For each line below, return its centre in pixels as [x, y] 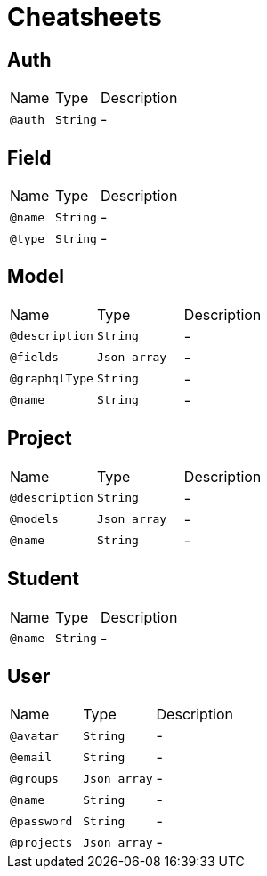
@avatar [34, 735]
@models [34, 519]
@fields [34, 358]
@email [31, 757]
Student [44, 579]
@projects [41, 842]
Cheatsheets [85, 17]
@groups [34, 778]
